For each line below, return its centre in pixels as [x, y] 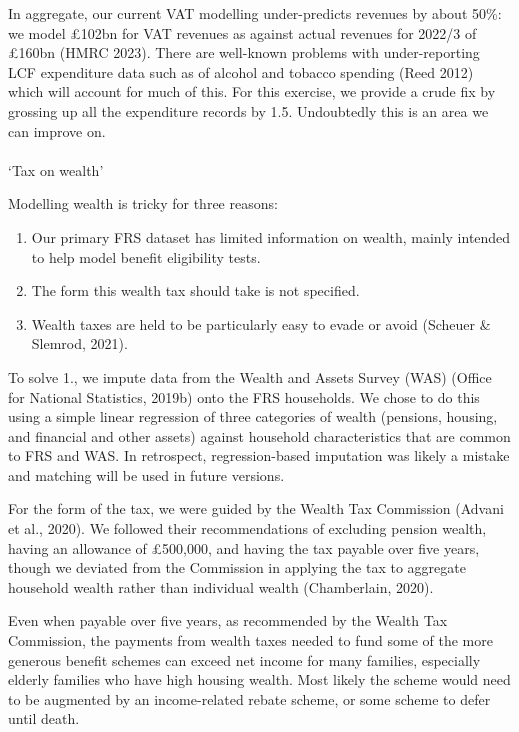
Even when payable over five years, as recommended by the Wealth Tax [228, 620]
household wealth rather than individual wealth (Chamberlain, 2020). [221, 586]
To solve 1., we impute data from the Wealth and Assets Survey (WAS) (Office [250, 376]
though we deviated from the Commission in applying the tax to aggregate [237, 567]
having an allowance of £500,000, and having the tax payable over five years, [244, 547]
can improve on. [57, 130]
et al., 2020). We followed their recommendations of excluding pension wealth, [247, 528]
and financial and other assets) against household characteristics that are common [259, 435]
